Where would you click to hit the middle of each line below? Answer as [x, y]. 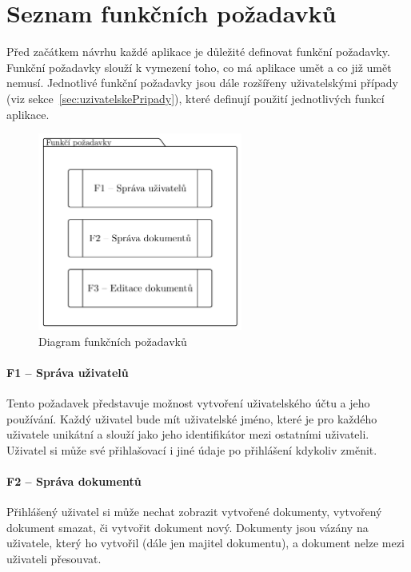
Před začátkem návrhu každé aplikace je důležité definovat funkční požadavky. [198, 52]
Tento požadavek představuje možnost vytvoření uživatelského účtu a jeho [188, 403]
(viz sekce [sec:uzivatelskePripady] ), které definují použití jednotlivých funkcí [196, 98]
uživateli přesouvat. [54, 558]
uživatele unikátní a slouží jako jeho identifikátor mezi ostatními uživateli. [188, 434]
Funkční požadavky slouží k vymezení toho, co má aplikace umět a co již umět [199, 67]
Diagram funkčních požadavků [113, 341]
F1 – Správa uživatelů [68, 372]
